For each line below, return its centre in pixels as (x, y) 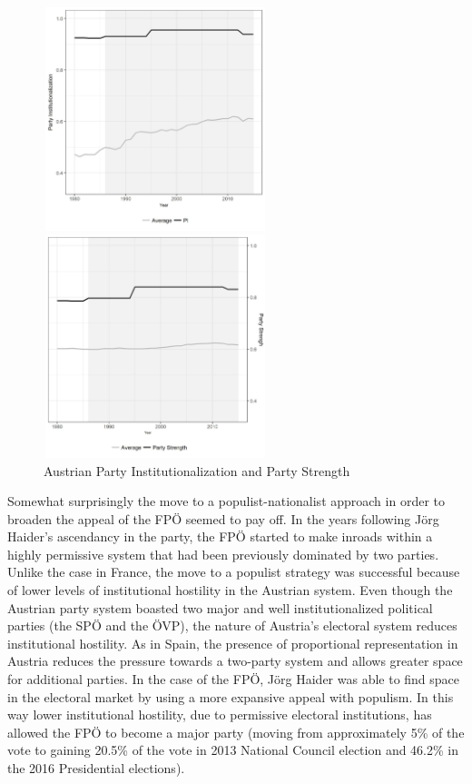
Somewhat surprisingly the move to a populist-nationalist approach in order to (226, 501)
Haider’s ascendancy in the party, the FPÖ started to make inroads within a (220, 536)
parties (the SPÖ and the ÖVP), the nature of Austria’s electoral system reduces (232, 625)
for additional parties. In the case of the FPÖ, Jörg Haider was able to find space (234, 679)
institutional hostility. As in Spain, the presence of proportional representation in (233, 643)
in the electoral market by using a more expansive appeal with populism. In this (231, 696)
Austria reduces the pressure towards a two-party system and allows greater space (235, 661)
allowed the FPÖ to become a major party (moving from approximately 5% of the (236, 732)
